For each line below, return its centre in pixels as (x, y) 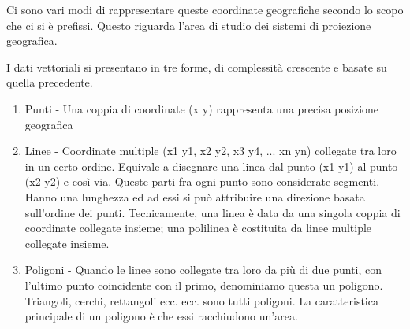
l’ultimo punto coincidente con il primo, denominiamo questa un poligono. (204, 285)
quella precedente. (50, 82)
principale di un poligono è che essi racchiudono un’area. (161, 316)
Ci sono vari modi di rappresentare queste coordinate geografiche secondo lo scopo (205, 9)
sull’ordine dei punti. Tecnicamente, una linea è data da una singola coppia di (212, 212)
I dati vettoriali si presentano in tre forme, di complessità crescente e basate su (197, 67)
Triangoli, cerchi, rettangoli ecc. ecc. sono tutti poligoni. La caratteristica (201, 300)
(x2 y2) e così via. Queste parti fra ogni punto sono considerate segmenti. (202, 181)
